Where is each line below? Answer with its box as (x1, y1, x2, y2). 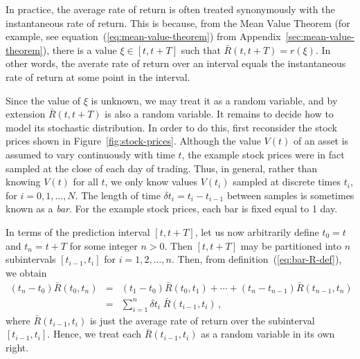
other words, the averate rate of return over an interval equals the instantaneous (6, 56, 346, 71)
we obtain (6, 265, 47, 279)
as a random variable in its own (201, 326, 335, 341)
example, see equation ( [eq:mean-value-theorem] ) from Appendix (6, 29, 281, 44)
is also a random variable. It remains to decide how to (105, 107, 334, 121)
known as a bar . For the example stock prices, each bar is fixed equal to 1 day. (6, 201, 338, 216)
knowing (6, 174, 41, 189)
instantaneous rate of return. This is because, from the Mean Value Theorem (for (6, 15, 350, 30)
